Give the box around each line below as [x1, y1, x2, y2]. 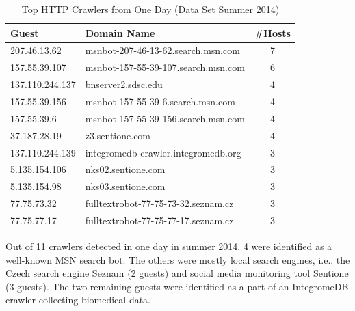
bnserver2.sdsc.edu [85, 77, 163, 92]
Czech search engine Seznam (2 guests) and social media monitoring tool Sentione [5, 266, 349, 280]
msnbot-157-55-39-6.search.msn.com [85, 94, 235, 108]
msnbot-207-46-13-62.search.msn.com [85, 43, 240, 57]
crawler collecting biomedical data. [5, 293, 151, 307]
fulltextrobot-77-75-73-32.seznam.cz [85, 196, 234, 211]
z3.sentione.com [85, 128, 151, 142]
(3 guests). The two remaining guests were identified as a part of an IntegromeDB [5, 279, 349, 293]
